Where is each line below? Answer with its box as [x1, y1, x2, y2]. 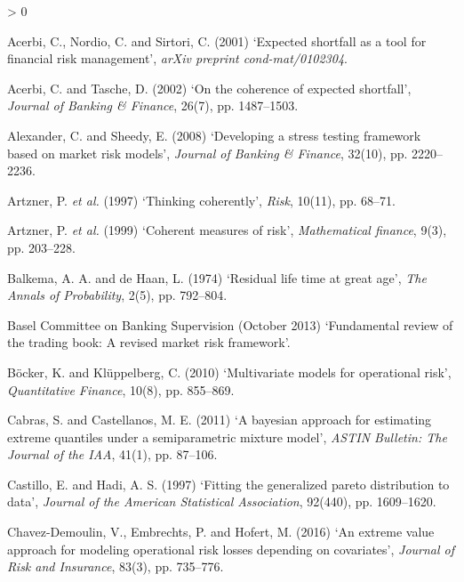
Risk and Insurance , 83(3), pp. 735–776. [7, 557, 224, 576]
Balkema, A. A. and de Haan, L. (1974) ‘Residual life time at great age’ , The [7, 268, 427, 287]
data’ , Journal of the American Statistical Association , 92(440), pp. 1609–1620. [7, 492, 436, 511]
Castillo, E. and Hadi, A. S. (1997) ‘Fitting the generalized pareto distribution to [7, 474, 450, 493]
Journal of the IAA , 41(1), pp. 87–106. [7, 445, 218, 464]
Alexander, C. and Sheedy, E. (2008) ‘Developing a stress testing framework [7, 125, 421, 144]
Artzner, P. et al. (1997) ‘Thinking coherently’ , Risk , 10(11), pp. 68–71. [7, 190, 396, 209]
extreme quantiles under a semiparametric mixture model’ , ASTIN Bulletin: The [7, 427, 447, 446]
